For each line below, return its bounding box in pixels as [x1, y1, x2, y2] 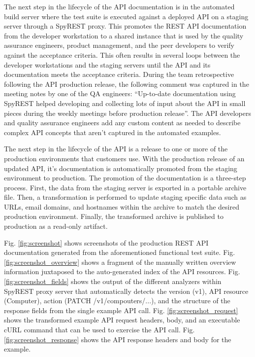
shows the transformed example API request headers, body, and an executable [4, 315, 240, 325]
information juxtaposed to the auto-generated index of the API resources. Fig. [4, 266, 240, 277]
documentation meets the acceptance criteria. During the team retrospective [4, 69, 234, 79]
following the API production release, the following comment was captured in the [4, 78, 249, 89]
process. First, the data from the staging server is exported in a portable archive [4, 182, 247, 192]
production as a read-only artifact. [4, 221, 108, 231]
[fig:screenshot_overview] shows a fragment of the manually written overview [4, 256, 236, 267]
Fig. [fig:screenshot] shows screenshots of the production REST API [4, 237, 209, 248]
